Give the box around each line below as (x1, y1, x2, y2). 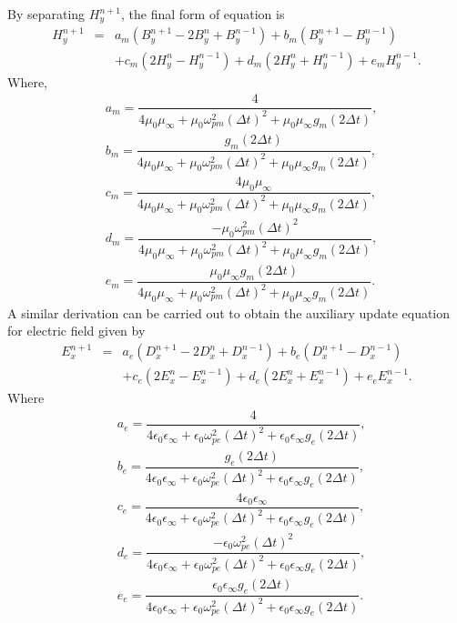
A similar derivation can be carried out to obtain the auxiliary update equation (7, 303, 451, 322)
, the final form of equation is (121, 5, 285, 23)
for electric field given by (7, 321, 146, 340)
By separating (7, 5, 86, 23)
